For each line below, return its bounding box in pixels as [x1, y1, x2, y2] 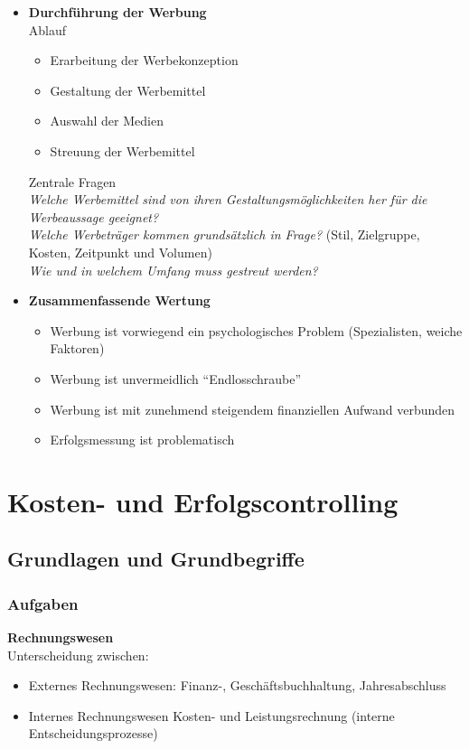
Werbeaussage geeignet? [28, 207, 159, 226]
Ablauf [28, 20, 67, 39]
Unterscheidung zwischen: [7, 645, 149, 664]
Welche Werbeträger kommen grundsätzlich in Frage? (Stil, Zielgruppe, [28, 225, 420, 244]
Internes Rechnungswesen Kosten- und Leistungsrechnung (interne [28, 706, 395, 725]
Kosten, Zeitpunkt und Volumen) [28, 242, 212, 261]
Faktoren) [50, 339, 105, 358]
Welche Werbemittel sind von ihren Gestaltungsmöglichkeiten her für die [28, 190, 427, 209]
